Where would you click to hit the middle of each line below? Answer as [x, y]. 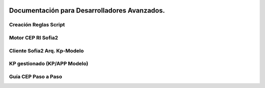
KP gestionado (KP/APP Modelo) [49, 64]
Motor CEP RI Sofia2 [34, 37]
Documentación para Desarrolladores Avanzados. [87, 10]
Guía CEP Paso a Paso [36, 76]
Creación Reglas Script [37, 25]
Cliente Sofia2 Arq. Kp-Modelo [47, 51]
